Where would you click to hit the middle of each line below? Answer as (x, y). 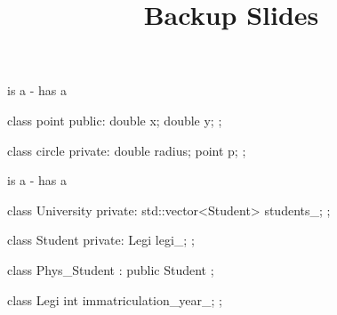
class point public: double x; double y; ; (115, 120)
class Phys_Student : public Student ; (111, 269)
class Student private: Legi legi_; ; (101, 240)
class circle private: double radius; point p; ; (127, 150)
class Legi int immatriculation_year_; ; (115, 299)
